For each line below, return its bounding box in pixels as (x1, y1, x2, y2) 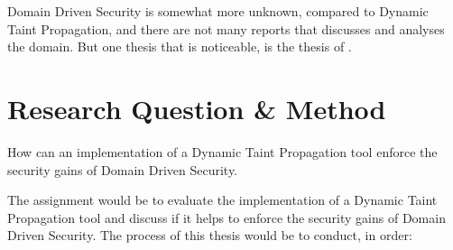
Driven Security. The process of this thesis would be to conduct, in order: (7, 226, 412, 245)
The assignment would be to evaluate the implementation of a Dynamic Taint (7, 190, 438, 209)
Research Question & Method (7, 89, 386, 126)
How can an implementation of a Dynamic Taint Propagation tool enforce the (7, 142, 438, 161)
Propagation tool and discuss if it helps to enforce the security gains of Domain (7, 208, 446, 227)
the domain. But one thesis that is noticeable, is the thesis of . (7, 37, 352, 56)
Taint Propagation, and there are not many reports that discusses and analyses (7, 19, 445, 38)
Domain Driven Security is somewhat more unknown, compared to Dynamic (7, 2, 429, 20)
